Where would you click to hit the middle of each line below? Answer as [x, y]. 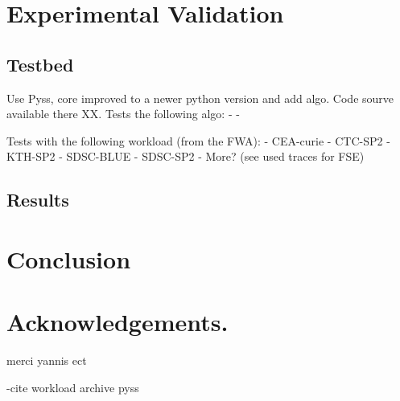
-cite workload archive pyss [73, 387]
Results [38, 200]
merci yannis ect [47, 360]
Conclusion [69, 258]
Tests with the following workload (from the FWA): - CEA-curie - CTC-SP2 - [198, 140]
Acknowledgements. [118, 322]
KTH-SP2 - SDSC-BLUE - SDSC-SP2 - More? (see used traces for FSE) [186, 156]
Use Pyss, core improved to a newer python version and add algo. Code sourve [200, 98]
